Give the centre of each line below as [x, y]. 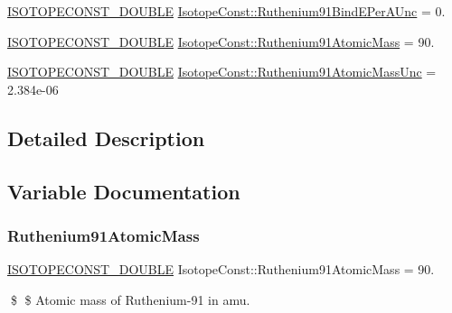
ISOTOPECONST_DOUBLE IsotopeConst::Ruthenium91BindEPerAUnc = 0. [226, 11]
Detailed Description [106, 138]
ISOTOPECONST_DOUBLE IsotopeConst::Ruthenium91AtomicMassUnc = [222, 72]
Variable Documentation [124, 191]
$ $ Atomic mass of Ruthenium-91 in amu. [130, 299]
